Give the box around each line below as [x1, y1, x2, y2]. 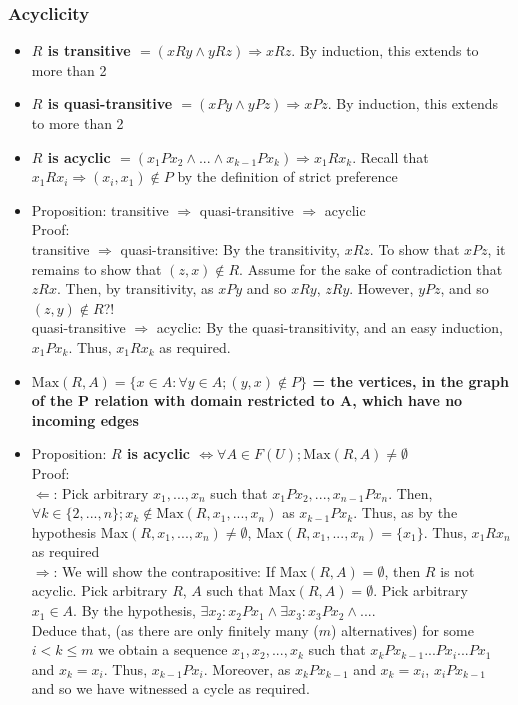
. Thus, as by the [353, 502, 458, 523]
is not [440, 560, 475, 581]
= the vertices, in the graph [312, 370, 509, 391]
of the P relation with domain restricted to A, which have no [31, 390, 463, 411]
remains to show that [31, 258, 162, 279]
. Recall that [352, 146, 429, 167]
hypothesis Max [31, 521, 129, 542]
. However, [349, 278, 414, 299]
